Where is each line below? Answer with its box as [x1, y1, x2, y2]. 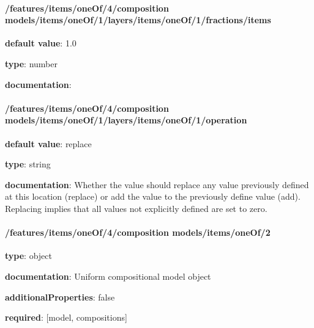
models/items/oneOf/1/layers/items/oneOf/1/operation [5, 114, 247, 126]
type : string [5, 158, 51, 170]
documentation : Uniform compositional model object [5, 269, 211, 282]
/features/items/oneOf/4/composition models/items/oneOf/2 [5, 226, 271, 239]
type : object [5, 249, 52, 262]
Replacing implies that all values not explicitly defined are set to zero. [5, 202, 267, 214]
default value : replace [5, 137, 92, 150]
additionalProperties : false [5, 290, 115, 303]
